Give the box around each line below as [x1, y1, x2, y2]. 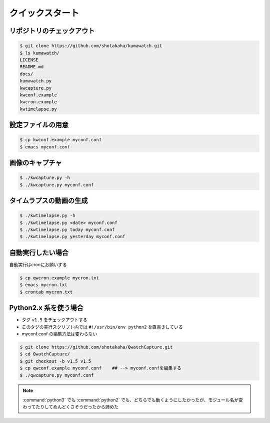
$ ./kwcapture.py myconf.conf [19, 182, 94, 187]
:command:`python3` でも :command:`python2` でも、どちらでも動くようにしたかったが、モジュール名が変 [22, 396, 243, 403]
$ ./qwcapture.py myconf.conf [19, 372, 94, 378]
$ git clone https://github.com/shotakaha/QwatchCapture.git [19, 344, 173, 350]
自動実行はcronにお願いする [9, 261, 67, 268]
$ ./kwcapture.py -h [19, 175, 70, 180]
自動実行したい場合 [9, 248, 68, 257]
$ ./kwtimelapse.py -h [19, 213, 75, 219]
